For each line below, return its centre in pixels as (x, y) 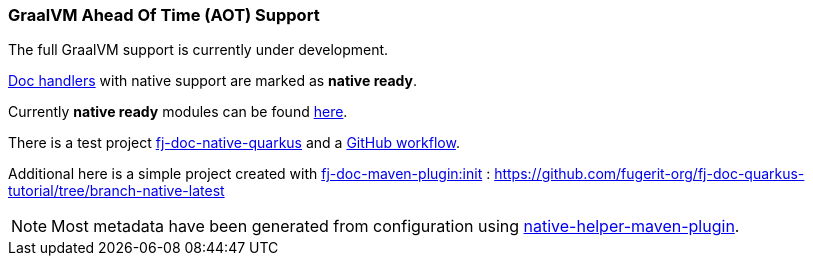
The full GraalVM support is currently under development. (198, 50)
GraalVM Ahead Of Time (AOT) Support (164, 15)
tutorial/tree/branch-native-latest (116, 191)
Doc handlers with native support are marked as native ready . (213, 81)
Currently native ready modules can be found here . (178, 112)
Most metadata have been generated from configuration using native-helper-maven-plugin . (395, 226)
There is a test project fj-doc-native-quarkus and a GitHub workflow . (234, 143)
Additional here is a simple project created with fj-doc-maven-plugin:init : (249, 174)
